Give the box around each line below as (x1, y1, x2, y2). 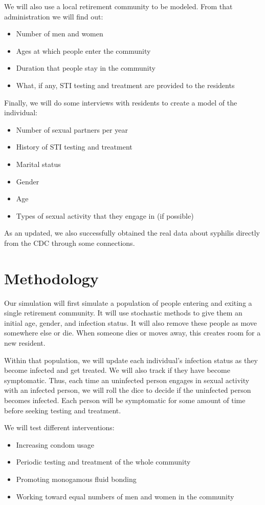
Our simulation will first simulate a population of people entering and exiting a (4, 297, 252, 308)
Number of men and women (16, 28, 103, 39)
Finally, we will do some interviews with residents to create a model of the (4, 97, 237, 108)
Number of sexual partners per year (16, 124, 128, 135)
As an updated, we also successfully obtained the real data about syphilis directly (4, 227, 260, 238)
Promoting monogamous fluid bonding (16, 473, 137, 484)
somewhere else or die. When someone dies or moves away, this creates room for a (4, 327, 261, 338)
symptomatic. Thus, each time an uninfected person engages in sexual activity (4, 374, 250, 385)
